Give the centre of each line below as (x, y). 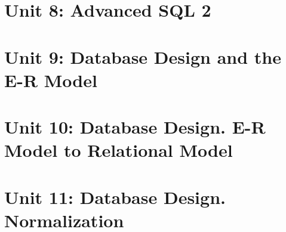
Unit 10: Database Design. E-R (135, 127)
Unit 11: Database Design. (115, 197)
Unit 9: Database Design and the (143, 56)
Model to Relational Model (119, 150)
